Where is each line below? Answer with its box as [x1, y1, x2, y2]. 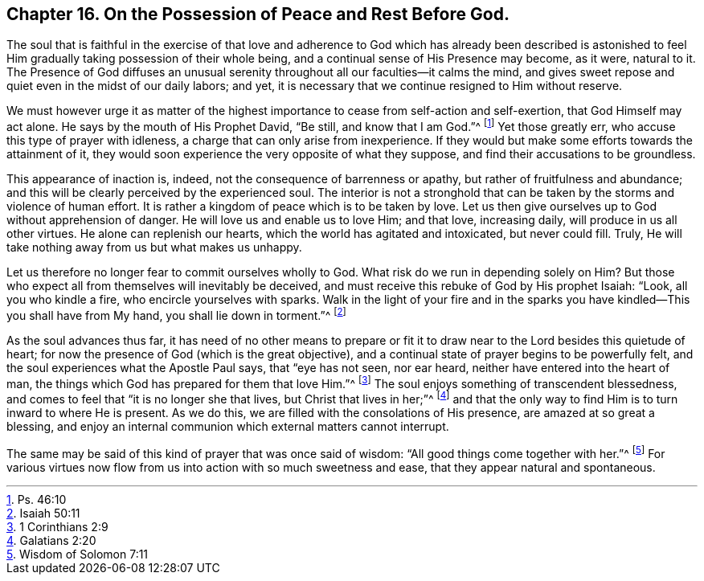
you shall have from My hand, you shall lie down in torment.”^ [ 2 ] [6, 306, 346, 322]
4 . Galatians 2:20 [6, 533, 96, 547]
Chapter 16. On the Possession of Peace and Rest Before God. [6, 4, 510, 24]
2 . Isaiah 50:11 [6, 505, 80, 520]
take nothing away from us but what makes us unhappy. [6, 240, 302, 255]
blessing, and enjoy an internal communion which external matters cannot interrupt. [6, 419, 449, 434]
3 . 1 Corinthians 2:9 [6, 519, 108, 534]
